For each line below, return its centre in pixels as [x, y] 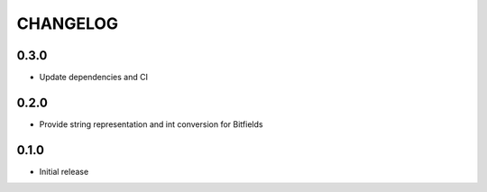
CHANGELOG [68, 23]
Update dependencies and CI [94, 78]
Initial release [64, 171]
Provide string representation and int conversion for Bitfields [151, 124]
